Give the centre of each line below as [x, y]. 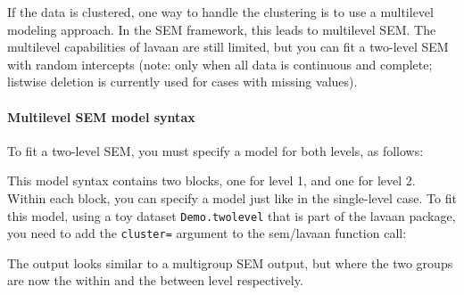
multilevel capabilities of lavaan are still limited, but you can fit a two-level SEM [228, 47]
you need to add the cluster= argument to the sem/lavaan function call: [207, 233]
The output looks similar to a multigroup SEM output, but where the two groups [230, 262]
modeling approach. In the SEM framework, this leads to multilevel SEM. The [222, 29]
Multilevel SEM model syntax [101, 116]
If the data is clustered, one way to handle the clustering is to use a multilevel [220, 12]
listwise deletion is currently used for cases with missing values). [182, 82]
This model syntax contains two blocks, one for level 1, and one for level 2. [211, 180]
